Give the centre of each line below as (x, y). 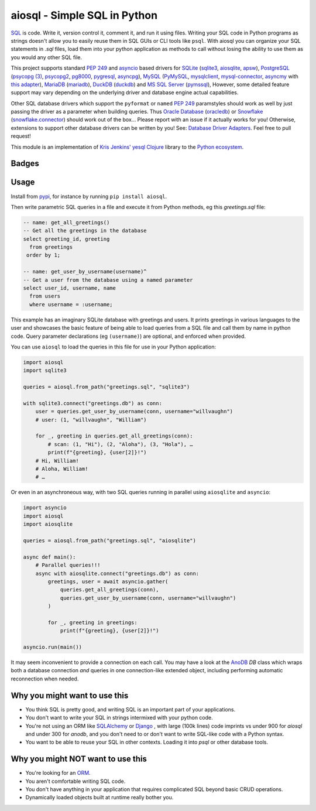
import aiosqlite (48, 524)
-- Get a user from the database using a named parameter (108, 280)
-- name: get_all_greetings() (66, 222)
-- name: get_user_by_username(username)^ (85, 272)
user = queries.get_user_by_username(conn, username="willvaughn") (134, 412)
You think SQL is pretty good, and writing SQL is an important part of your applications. (130, 709)
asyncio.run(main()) (52, 647)
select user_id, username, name (70, 288)
